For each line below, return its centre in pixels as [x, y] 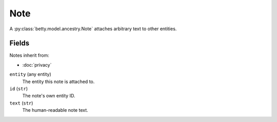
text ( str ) [21, 103]
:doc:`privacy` [37, 65]
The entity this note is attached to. [58, 82]
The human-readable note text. [55, 110]
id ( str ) [19, 89]
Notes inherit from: [29, 55]
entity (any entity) [30, 74]
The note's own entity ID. [49, 96]
